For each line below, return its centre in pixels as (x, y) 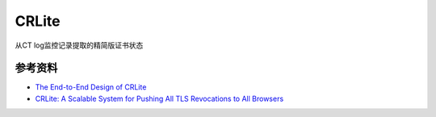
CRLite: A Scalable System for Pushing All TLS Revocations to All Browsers (159, 98)
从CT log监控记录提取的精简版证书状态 (79, 45)
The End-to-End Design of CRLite (91, 87)
